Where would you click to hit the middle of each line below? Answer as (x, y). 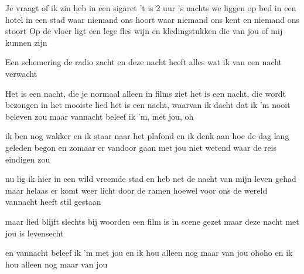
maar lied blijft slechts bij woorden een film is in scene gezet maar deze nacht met (152, 221)
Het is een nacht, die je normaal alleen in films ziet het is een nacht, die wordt (146, 93)
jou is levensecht (35, 233)
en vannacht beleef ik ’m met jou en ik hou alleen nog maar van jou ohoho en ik (149, 253)
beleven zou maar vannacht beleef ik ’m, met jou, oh (100, 116)
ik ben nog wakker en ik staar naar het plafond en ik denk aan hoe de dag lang (147, 136)
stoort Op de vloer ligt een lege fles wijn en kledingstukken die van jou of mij (144, 31)
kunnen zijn (26, 42)
